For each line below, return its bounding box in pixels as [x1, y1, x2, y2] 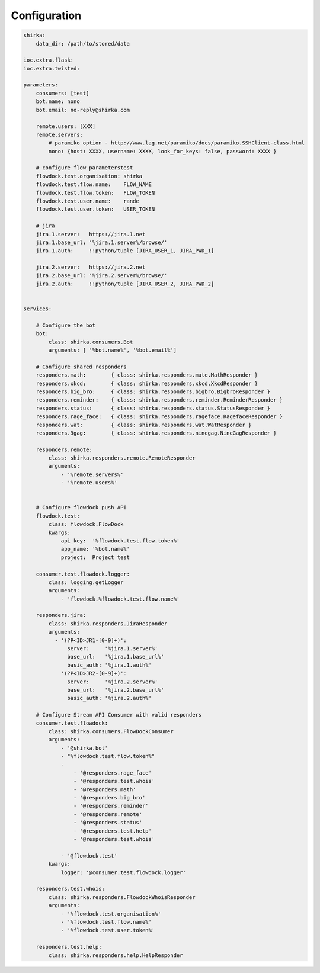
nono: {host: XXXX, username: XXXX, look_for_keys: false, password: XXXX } [48, 148, 277, 155]
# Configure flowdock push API [36, 504, 127, 511]
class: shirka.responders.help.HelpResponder [48, 952, 183, 959]
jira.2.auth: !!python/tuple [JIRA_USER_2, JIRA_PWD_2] [36, 280, 215, 287]
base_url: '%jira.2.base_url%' [67, 687, 164, 693]
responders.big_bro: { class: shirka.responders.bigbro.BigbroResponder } [36, 388, 271, 395]
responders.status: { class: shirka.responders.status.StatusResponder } [36, 404, 271, 412]
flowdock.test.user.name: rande [36, 197, 139, 204]
